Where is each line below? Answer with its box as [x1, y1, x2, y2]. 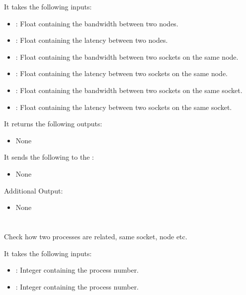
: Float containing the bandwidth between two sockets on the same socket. [15, 85, 243, 95]
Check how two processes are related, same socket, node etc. [4, 231, 187, 241]
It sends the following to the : [4, 152, 94, 162]
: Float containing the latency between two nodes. [15, 35, 168, 45]
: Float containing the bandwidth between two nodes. [15, 18, 178, 28]
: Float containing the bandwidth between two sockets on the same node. [15, 51, 239, 62]
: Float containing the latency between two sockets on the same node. [15, 68, 228, 79]
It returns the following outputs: [4, 118, 102, 129]
